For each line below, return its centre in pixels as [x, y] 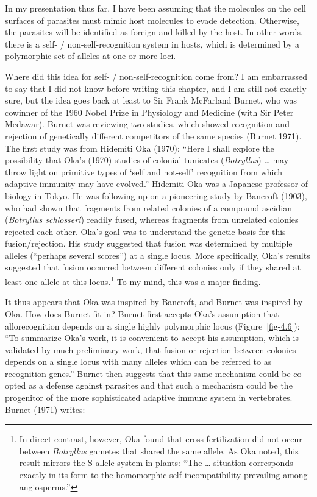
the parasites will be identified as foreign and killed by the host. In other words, [154, 32]
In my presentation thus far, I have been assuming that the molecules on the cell [155, 8]
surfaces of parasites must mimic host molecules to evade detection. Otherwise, [152, 20]
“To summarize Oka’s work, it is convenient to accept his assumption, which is [152, 338]
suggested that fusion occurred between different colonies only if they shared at [153, 267]
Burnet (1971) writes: [45, 409]
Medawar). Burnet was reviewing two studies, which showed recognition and [147, 124]
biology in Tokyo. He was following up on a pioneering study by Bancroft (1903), [156, 195]
